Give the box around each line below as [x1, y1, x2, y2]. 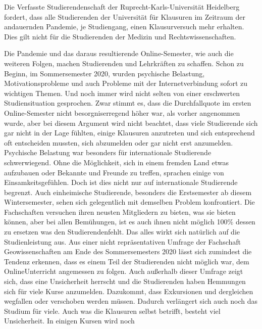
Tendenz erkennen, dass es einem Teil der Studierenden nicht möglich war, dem [4, 256, 249, 266]
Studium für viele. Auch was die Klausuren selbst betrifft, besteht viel [4, 305, 221, 316]
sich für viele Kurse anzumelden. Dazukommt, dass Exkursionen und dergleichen [4, 286, 253, 296]
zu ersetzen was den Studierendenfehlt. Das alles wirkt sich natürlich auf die [4, 226, 240, 237]
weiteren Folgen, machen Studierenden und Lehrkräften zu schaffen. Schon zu [4, 58, 244, 68]
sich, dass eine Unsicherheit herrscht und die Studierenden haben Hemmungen [4, 276, 246, 287]
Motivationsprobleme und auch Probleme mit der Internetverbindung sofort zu [4, 78, 248, 88]
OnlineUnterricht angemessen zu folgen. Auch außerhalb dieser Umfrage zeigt [4, 266, 243, 276]
